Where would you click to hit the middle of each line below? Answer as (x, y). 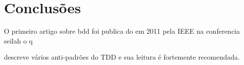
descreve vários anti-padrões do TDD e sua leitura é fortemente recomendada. (122, 57)
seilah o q (19, 40)
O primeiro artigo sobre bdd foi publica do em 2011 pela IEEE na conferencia (122, 31)
